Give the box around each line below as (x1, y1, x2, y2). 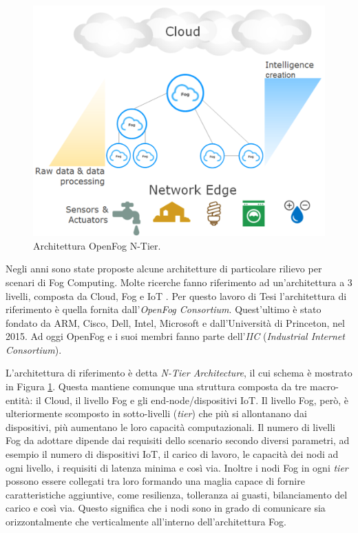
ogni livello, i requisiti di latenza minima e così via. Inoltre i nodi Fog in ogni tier (6, 460, 348, 474)
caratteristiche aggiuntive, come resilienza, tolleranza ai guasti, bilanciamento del (6, 487, 348, 501)
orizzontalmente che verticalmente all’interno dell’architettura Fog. (6, 514, 286, 529)
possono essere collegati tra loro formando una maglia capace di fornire (6, 474, 305, 488)
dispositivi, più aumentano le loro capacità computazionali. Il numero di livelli (6, 419, 335, 434)
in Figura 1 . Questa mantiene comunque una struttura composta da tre (6, 379, 307, 394)
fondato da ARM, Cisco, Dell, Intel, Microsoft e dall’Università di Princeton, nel (6, 315, 345, 330)
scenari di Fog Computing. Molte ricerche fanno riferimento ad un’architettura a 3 (6, 274, 352, 289)
